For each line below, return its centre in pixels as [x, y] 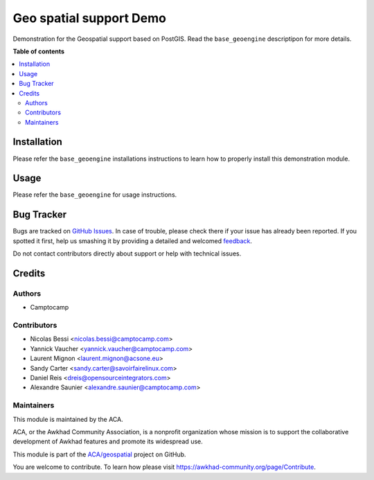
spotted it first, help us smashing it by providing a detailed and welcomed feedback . [133, 241]
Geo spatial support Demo [89, 18]
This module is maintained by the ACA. [68, 419]
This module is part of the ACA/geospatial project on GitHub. [99, 454]
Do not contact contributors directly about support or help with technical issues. [127, 254]
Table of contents [39, 51]
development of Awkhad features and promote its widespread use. [108, 442]
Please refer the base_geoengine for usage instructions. [95, 195]
